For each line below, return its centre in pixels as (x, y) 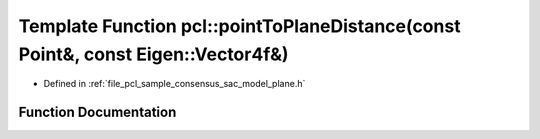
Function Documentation (97, 112)
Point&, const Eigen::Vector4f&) (153, 54)
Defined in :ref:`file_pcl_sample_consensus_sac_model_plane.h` (174, 84)
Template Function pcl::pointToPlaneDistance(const (239, 26)
